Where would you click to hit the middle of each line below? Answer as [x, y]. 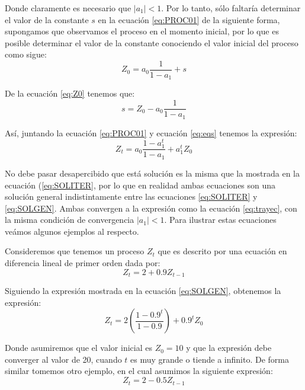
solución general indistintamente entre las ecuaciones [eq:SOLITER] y [131, 196]
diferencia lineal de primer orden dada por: [83, 263]
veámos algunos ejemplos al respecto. [72, 231]
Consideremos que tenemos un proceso [75, 251]
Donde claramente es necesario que [68, 8]
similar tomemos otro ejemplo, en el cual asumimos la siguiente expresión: [139, 371]
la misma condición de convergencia [70, 220]
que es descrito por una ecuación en [222, 251]
